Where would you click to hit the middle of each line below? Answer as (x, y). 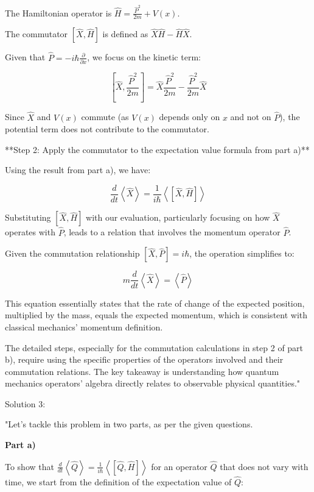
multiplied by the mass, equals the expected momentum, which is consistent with (156, 315)
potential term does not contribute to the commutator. (107, 129)
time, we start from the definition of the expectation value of (118, 481)
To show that (30, 466)
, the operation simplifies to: (242, 253)
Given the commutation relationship (72, 253)
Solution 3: (25, 403)
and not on (251, 117)
